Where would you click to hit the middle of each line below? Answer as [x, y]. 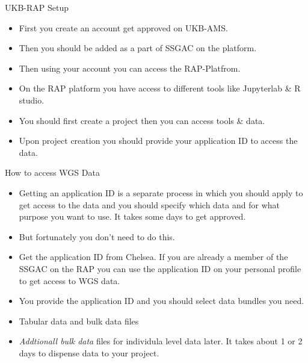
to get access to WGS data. [69, 280]
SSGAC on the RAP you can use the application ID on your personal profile [160, 268]
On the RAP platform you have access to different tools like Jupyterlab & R [160, 88]
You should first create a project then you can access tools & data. [142, 120]
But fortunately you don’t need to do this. [97, 236]
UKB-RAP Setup [37, 7]
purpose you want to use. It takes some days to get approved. [132, 216]
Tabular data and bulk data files [79, 321]
